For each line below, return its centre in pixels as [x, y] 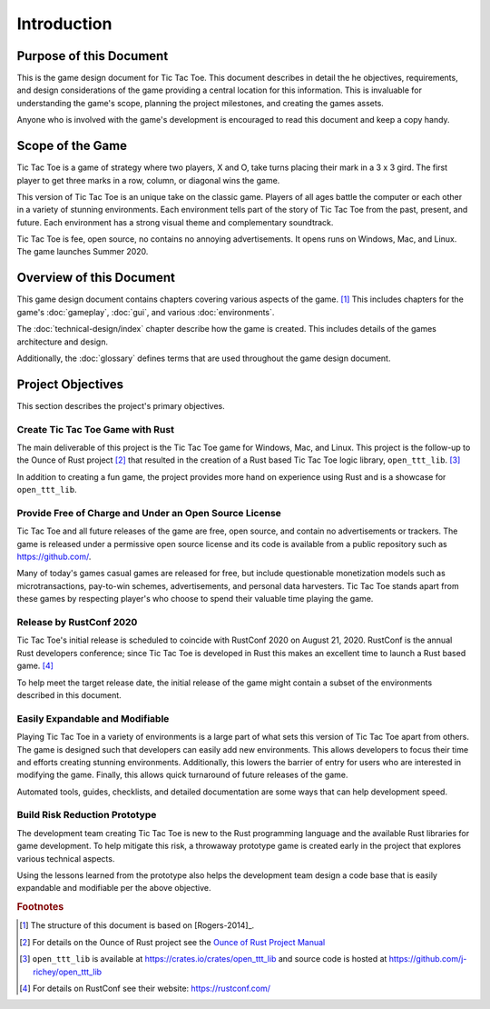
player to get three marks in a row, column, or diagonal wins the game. [148, 180]
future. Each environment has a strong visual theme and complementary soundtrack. [175, 222]
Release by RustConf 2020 [77, 623]
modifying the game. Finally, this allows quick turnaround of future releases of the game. [182, 775]
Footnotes [40, 907]
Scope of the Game [72, 146]
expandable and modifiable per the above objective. [114, 888]
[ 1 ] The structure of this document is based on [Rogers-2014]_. [137, 925]
